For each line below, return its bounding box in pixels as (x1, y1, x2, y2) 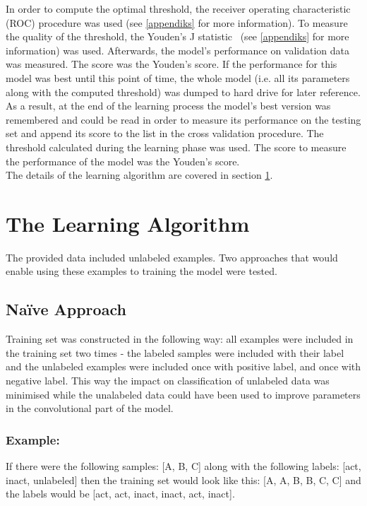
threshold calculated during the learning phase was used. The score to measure (6, 139, 347, 154)
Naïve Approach (6, 298, 126, 320)
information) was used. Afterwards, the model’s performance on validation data (6, 42, 350, 57)
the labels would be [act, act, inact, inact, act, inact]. (6, 486, 235, 501)
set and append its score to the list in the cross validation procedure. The (6, 126, 324, 141)
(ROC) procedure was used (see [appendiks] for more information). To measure (6, 15, 348, 30)
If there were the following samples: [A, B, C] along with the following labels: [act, (6, 459, 361, 473)
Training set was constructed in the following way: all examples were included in (6, 331, 354, 346)
